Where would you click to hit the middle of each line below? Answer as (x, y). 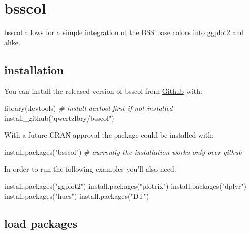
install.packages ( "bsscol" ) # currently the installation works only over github (123, 152)
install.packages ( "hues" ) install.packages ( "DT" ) (77, 196)
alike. (12, 42)
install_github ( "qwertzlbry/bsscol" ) (59, 118)
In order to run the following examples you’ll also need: (90, 169)
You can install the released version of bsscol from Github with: (103, 91)
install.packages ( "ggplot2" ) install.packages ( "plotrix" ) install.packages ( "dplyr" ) (125, 186)
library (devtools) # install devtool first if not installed (88, 108)
